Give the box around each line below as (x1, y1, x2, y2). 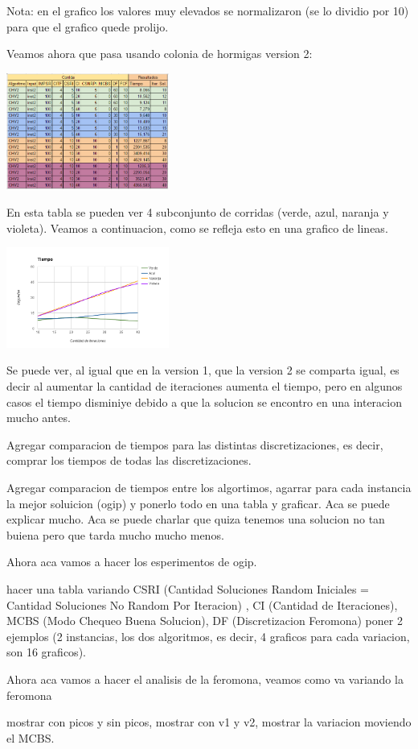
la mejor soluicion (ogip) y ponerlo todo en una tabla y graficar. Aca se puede (6, 495, 390, 511)
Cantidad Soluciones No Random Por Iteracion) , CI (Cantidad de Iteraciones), (6, 596, 398, 613)
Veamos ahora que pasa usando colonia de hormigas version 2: (6, 45, 313, 62)
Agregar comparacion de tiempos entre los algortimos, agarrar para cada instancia (6, 479, 412, 496)
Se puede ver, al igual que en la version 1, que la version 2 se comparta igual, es (6, 362, 400, 379)
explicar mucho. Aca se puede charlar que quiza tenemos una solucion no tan (6, 511, 385, 528)
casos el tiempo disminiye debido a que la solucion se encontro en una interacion (6, 393, 402, 410)
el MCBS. (6, 729, 55, 746)
